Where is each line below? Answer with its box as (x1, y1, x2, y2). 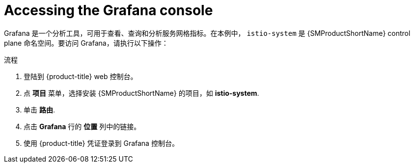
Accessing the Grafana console (4, 2, 213, 19)
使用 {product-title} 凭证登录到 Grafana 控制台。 (24, 139, 179, 147)
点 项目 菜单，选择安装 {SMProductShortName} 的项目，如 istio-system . (24, 88, 259, 97)
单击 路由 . (24, 105, 55, 114)
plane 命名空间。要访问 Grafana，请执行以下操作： (4, 38, 168, 47)
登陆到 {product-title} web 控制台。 (24, 72, 138, 81)
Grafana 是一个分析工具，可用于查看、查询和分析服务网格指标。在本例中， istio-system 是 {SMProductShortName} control (4, 28, 411, 37)
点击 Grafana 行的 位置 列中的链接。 (24, 122, 141, 131)
